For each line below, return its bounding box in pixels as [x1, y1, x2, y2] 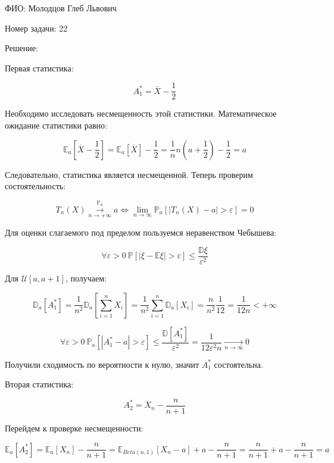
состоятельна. [214, 358, 263, 370]
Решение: [5, 42, 38, 54]
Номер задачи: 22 [5, 21, 68, 34]
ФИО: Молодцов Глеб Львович [5, 2, 117, 14]
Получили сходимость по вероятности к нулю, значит [5, 358, 199, 370]
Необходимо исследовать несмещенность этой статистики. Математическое [5, 107, 277, 120]
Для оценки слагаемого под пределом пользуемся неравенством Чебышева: [5, 226, 277, 239]
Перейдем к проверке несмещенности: [5, 421, 143, 434]
